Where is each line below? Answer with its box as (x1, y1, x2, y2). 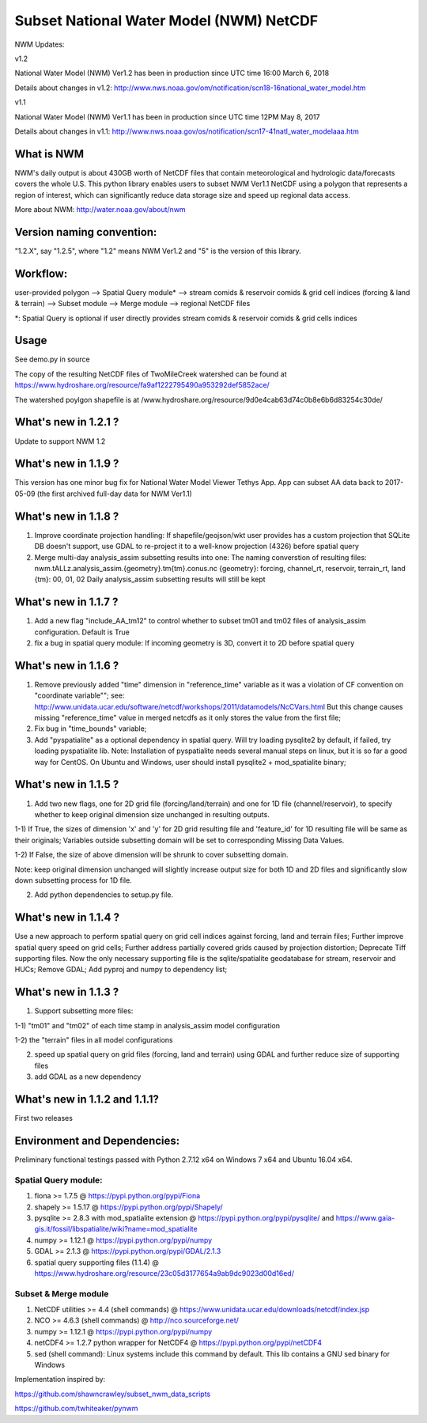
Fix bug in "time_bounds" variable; (34, 724, 147, 733)
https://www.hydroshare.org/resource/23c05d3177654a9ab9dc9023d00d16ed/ (34, 1268, 294, 1277)
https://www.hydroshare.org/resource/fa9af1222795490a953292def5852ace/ (14, 380, 270, 390)
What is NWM (14, 147, 85, 161)
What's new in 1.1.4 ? (14, 910, 120, 925)
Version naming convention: (14, 225, 157, 239)
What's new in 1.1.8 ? (14, 509, 119, 523)
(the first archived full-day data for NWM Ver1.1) (36, 489, 193, 498)
